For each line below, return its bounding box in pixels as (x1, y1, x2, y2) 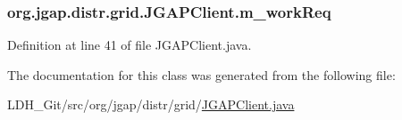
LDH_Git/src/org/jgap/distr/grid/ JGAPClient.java (7, 95, 295, 114)
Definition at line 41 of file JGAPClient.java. (7, 36, 252, 54)
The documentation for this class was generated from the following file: (7, 65, 396, 84)
